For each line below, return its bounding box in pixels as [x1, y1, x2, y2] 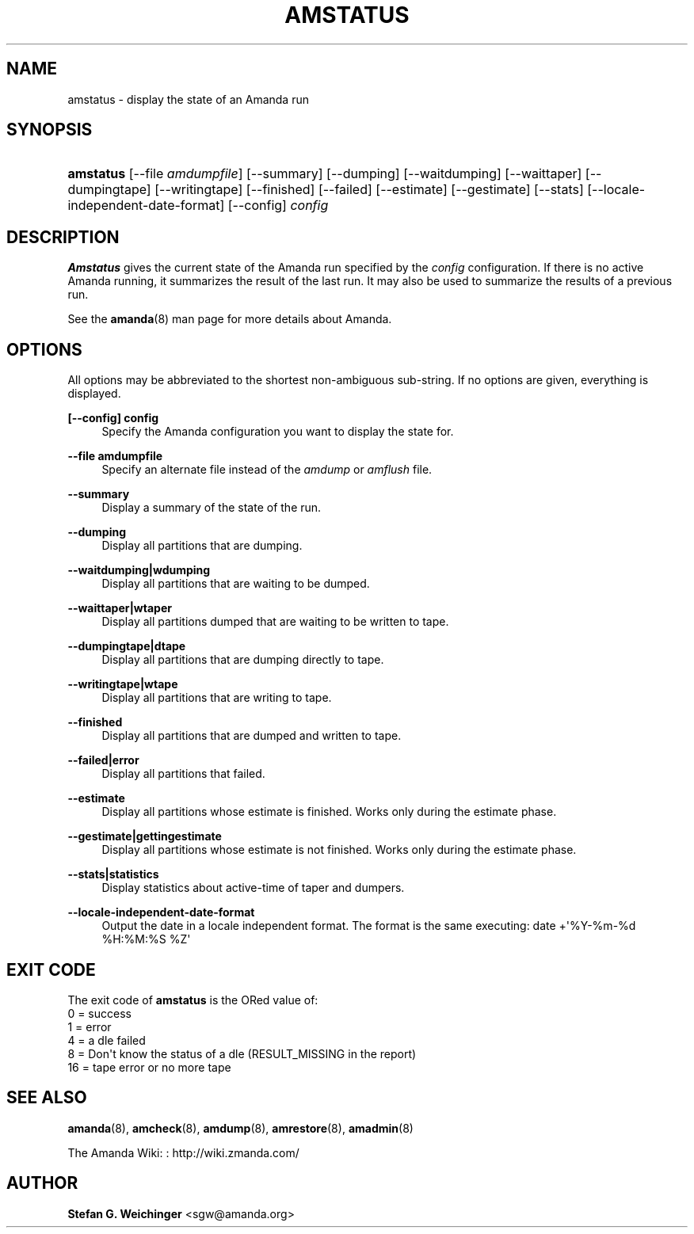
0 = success [67, 1006, 132, 1020]
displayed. [67, 387, 121, 401]
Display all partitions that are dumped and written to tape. [101, 729, 402, 743]
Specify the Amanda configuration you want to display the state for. [101, 425, 454, 439]
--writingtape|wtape [67, 677, 178, 691]
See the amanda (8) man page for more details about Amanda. [67, 312, 392, 326]
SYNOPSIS [6, 120, 93, 140]
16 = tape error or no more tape [67, 1060, 231, 1074]
